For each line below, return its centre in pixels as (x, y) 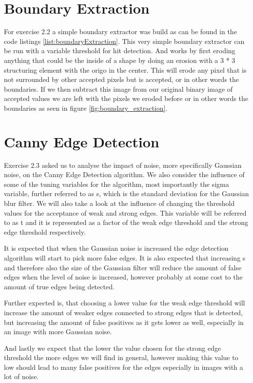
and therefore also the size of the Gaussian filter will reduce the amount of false (123, 267)
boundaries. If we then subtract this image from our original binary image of (118, 89)
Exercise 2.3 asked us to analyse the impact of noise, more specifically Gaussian (123, 165)
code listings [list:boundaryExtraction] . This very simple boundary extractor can (124, 41)
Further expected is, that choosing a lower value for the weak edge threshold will (125, 303)
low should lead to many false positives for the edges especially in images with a (124, 367)
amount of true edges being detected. (59, 286)
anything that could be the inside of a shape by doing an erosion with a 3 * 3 (120, 60)
